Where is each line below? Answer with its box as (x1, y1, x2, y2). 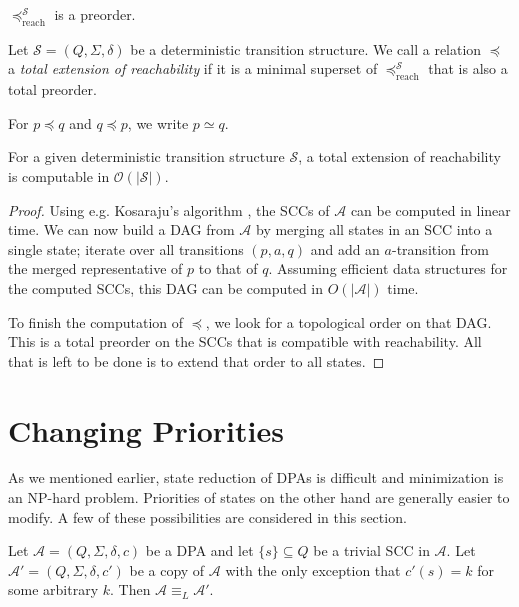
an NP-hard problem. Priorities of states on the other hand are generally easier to (8, 487, 510, 508)
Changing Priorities (8, 409, 284, 450)
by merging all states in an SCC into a (255, 219, 493, 240)
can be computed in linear (350, 199, 511, 220)
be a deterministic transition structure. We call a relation (130, 38, 482, 59)
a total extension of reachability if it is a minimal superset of (8, 58, 378, 79)
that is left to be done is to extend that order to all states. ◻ (8, 350, 385, 371)
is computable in (8, 165, 110, 186)
